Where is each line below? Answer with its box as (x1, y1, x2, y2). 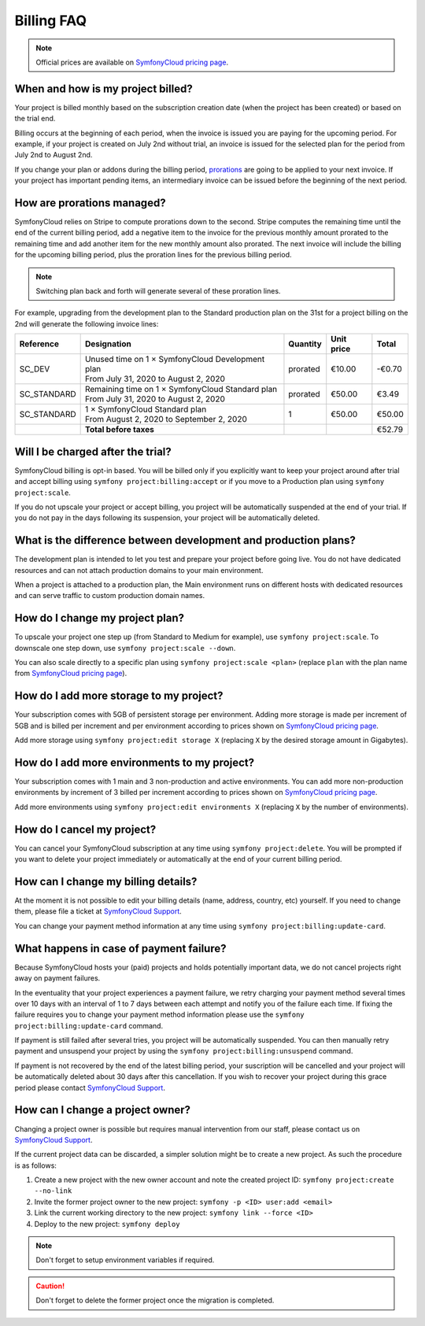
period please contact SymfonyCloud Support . (14, 1083, 165, 1092)
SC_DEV (19, 364, 50, 375)
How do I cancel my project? (14, 822, 157, 836)
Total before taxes (84, 424, 155, 435)
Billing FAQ (14, 12, 87, 29)
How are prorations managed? (14, 197, 166, 209)
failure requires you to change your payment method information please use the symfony (14, 1010, 305, 1019)
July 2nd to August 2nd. (14, 150, 93, 160)
